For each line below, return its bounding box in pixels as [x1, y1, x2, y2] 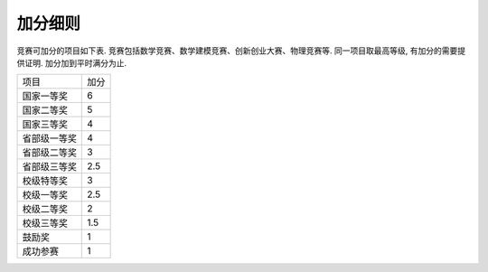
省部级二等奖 [22, 146, 77, 159]
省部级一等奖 [22, 132, 77, 145]
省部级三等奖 [22, 161, 77, 174]
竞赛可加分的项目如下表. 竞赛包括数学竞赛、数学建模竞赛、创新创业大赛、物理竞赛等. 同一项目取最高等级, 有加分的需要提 [16, 45, 465, 56]
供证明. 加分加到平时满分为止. [16, 57, 127, 68]
